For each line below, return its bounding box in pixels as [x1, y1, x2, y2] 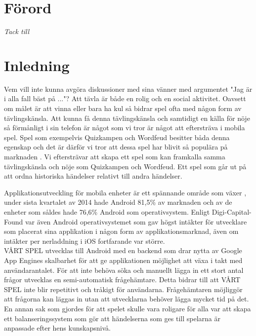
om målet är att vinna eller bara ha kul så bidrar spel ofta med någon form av [4, 103, 242, 113]
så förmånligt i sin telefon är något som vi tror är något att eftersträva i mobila [4, 122, 245, 133]
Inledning [4, 55, 70, 75]
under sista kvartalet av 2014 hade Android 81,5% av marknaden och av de [4, 197, 232, 207]
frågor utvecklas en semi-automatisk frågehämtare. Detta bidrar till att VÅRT [4, 274, 241, 285]
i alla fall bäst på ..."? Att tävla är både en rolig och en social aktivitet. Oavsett [4, 93, 246, 104]
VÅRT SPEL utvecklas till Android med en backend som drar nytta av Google [4, 245, 242, 256]
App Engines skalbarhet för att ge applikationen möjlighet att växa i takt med [4, 255, 243, 265]
